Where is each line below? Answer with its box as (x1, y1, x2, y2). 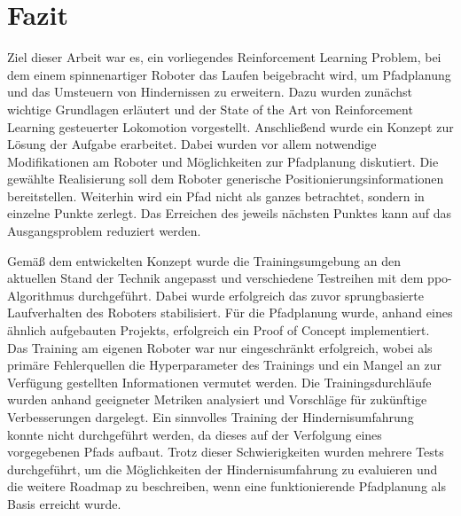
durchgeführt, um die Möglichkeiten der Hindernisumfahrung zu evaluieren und (7, 459, 438, 478)
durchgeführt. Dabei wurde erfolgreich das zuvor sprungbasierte (78, 285, 424, 304)
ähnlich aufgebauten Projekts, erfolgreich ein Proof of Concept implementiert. (7, 321, 430, 340)
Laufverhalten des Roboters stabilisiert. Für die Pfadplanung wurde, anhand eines (7, 303, 453, 322)
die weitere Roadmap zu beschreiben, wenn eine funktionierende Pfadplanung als (7, 477, 446, 496)
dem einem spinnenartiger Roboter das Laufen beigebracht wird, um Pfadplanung (7, 65, 451, 83)
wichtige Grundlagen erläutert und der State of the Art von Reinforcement (7, 99, 413, 118)
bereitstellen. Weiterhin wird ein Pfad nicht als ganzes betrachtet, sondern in (7, 186, 425, 205)
